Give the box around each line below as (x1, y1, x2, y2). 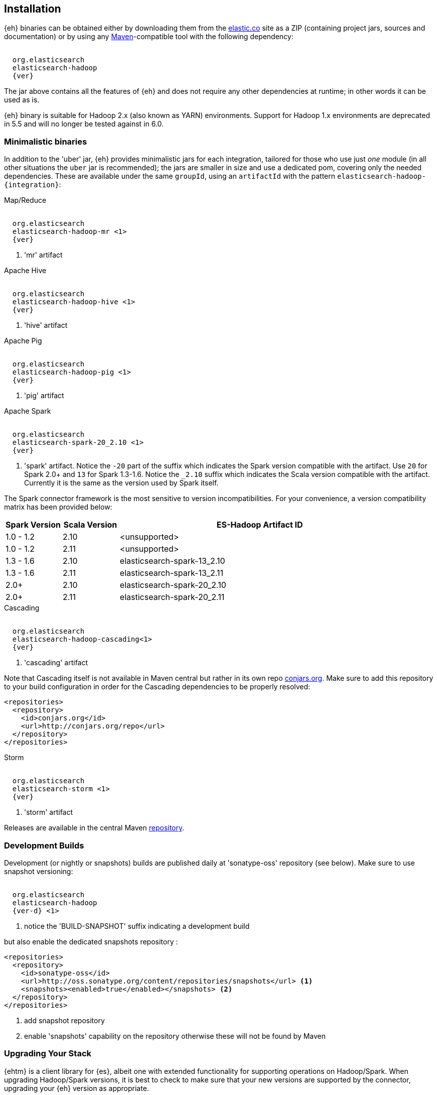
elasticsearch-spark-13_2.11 (119, 568, 224, 578)
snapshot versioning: (4, 867, 73, 876)
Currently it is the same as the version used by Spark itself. (24, 478, 219, 488)
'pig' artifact (24, 391, 64, 400)
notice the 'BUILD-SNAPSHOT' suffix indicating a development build (24, 921, 250, 930)
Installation (4, 3, 61, 15)
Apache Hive (4, 266, 47, 275)
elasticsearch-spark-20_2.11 (119, 592, 225, 602)
